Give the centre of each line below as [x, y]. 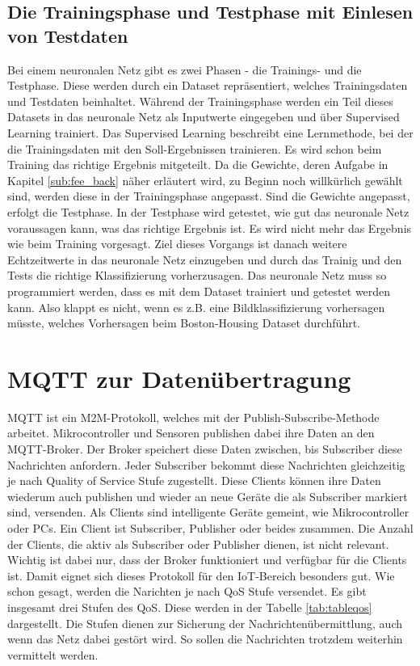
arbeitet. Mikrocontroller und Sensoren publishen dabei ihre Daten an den [191, 433]
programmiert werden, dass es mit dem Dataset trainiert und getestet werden [199, 291]
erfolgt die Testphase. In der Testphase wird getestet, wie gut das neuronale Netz [208, 211]
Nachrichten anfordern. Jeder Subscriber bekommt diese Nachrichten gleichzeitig [206, 464]
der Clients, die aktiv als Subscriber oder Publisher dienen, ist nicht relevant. [198, 544]
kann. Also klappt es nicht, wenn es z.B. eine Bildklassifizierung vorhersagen [196, 307]
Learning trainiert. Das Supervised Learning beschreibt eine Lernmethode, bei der [210, 132]
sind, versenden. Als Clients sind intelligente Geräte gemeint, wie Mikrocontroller [208, 512]
